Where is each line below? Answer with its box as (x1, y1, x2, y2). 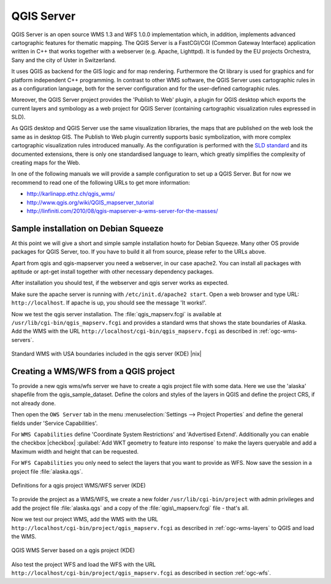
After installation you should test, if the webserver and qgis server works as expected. (11, 279, 229, 287)
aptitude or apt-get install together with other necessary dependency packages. (11, 268, 214, 276)
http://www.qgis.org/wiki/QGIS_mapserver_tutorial (26, 198, 154, 206)
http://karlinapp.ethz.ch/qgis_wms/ (26, 190, 115, 198)
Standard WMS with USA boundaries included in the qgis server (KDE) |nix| (11, 350, 202, 357)
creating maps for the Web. (11, 159, 81, 166)
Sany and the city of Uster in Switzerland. (11, 56, 116, 64)
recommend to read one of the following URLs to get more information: (11, 179, 191, 186)
